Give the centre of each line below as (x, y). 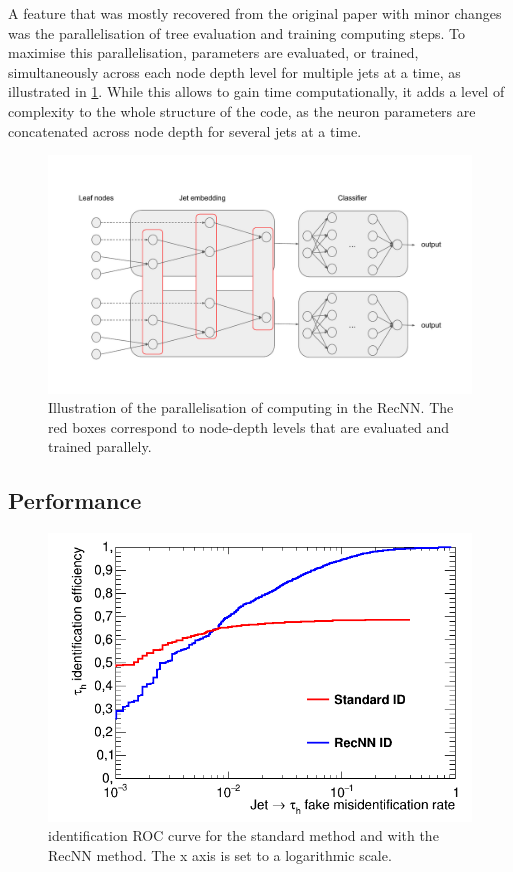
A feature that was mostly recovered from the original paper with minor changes (255, 13)
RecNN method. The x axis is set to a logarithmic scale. (220, 854)
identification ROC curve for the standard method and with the (243, 835)
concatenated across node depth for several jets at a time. (185, 130)
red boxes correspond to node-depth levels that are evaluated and (248, 426)
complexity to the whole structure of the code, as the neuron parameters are (242, 110)
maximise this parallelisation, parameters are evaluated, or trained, (213, 52)
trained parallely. (100, 446)
